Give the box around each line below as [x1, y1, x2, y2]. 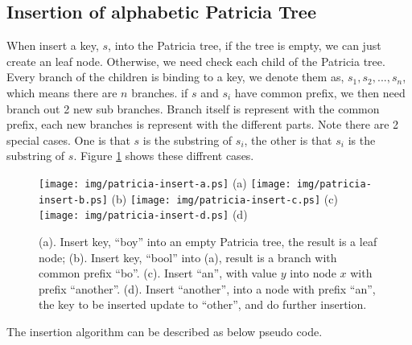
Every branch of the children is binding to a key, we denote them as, [6, 68, 344, 85]
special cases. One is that [6, 131, 130, 148]
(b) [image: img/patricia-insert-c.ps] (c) [111, 190, 338, 207]
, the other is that [244, 131, 332, 148]
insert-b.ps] [39, 194, 108, 206]
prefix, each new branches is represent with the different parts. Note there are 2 [6, 116, 399, 133]
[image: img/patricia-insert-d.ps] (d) [39, 206, 248, 223]
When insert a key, [6, 37, 99, 54]
